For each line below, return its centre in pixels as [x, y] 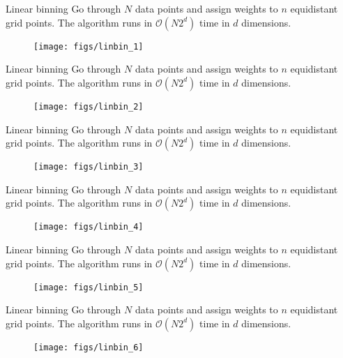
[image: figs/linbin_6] [89, 347]
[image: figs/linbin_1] [89, 46]
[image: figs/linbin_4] [89, 227]
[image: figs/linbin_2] [89, 106]
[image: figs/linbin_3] [89, 167]
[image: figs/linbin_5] [89, 287]
